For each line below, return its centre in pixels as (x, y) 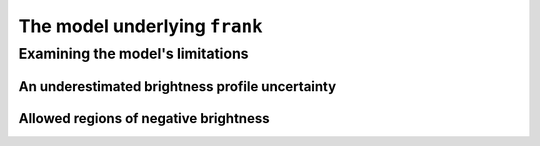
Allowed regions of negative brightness (144, 118)
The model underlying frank (141, 26)
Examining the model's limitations (133, 54)
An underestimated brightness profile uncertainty (177, 86)
